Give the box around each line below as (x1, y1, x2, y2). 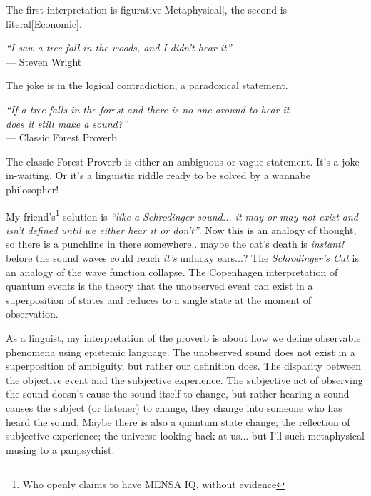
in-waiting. (6, 168, 52, 183)
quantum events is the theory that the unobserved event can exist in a (6, 278, 313, 293)
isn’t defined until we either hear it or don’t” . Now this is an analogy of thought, (6, 222, 357, 237)
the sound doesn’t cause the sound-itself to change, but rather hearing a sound (6, 386, 350, 401)
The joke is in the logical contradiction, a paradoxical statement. (6, 78, 288, 93)
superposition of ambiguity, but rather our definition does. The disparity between (6, 358, 361, 373)
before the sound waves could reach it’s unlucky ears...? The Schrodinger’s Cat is (6, 250, 359, 265)
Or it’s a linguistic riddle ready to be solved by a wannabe (55, 168, 310, 183)
